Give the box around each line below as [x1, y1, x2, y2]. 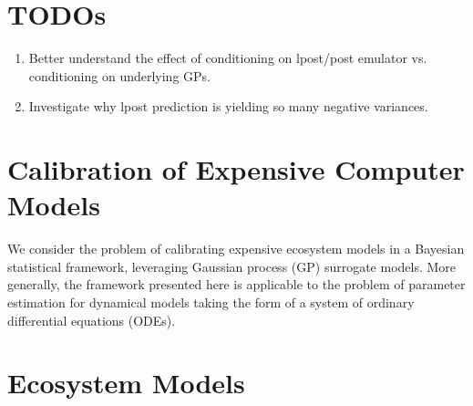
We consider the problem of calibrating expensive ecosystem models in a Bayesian [7, 239, 465, 258]
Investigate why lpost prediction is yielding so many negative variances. [28, 97, 428, 116]
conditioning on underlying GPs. [28, 66, 211, 85]
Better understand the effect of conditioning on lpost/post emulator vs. [28, 48, 427, 68]
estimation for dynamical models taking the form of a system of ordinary [7, 293, 415, 311]
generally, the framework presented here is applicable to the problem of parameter [7, 275, 466, 294]
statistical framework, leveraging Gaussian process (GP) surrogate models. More [7, 256, 457, 276]
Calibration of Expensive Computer [7, 151, 465, 188]
